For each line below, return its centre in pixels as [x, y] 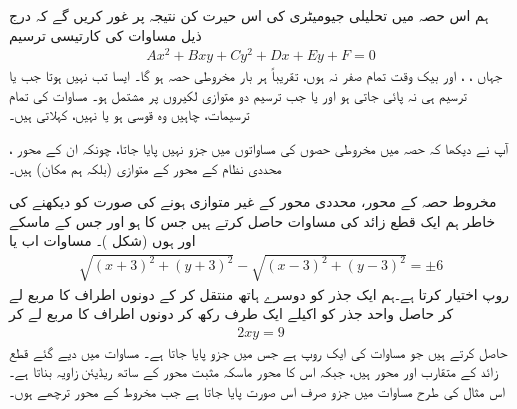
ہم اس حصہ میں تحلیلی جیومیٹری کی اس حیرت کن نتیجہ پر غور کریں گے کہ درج [249, 15]
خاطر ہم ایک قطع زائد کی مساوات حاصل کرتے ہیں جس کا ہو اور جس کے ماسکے [252, 220]
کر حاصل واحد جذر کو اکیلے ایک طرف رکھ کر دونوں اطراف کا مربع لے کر [231, 313]
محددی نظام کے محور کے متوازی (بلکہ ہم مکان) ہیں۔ [145, 167]
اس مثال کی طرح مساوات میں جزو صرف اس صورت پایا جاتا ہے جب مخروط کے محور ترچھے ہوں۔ [257, 391]
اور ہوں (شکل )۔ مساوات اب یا [102, 240]
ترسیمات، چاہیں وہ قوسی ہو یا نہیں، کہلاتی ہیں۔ [129, 114]
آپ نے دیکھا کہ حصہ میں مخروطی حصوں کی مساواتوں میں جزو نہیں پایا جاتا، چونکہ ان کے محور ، [259, 148]
